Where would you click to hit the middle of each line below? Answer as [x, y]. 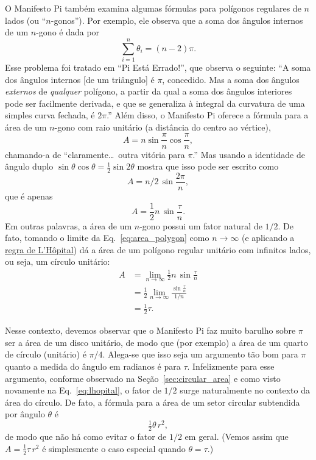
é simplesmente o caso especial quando [114, 448]
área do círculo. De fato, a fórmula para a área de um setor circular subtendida [153, 402]
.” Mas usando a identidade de [249, 154]
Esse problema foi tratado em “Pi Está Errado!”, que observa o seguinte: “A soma [158, 67]
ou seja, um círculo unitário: [58, 261]
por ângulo [25, 414]
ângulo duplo [29, 166]
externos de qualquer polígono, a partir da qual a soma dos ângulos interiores [149, 91]
